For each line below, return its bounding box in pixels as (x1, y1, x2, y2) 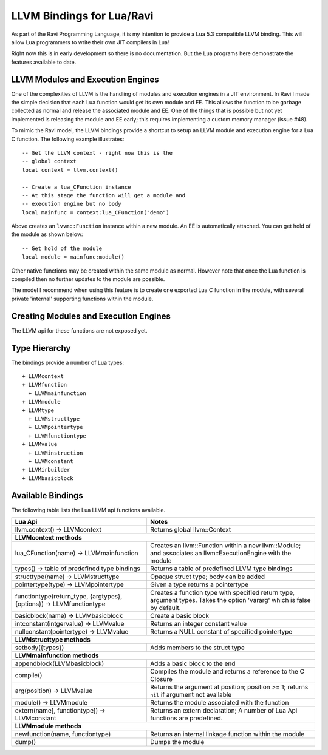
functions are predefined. (149, 714, 223, 722)
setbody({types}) (15, 643, 64, 652)
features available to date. (11, 58, 77, 66)
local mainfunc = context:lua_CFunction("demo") (22, 209, 169, 215)
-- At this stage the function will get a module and (22, 192, 185, 198)
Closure (149, 675, 173, 683)
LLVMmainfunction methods (15, 651, 99, 660)
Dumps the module (149, 738, 205, 747)
